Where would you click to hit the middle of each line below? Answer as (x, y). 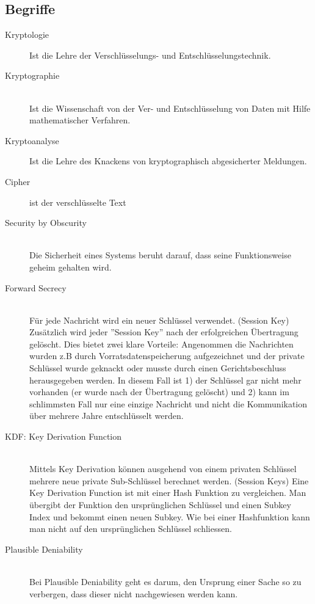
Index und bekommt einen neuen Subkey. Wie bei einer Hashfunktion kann (170, 516)
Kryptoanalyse (32, 140)
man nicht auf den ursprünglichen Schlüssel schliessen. (131, 529)
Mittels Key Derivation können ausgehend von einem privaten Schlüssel (163, 469)
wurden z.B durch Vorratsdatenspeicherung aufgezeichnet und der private (167, 356)
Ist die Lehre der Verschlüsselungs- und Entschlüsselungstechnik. (150, 55)
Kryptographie (32, 75)
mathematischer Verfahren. (80, 120)
